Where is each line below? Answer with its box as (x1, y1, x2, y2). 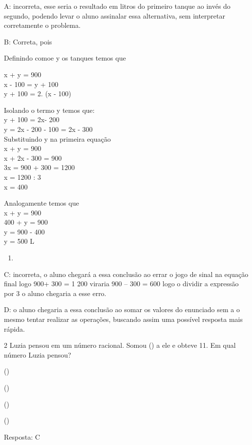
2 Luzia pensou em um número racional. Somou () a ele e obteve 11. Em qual (4, 340, 236, 350)
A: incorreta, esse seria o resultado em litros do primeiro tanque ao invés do (4, 1, 231, 11)
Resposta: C (4, 431, 40, 442)
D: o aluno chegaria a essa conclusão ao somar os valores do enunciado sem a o (4, 304, 240, 315)
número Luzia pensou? (4, 349, 71, 360)
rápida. (4, 323, 25, 334)
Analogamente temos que (4, 198, 79, 208)
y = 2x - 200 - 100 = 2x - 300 (4, 124, 93, 134)
